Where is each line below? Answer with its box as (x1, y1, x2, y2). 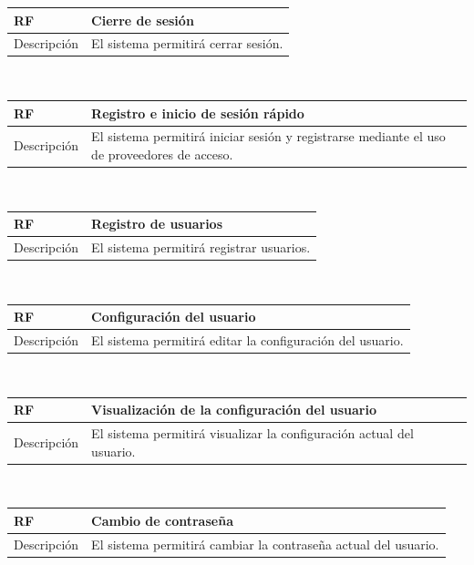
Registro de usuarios (91, 214, 222, 233)
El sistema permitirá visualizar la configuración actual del (91, 424, 414, 443)
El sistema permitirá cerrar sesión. (91, 34, 283, 53)
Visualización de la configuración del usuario (91, 400, 376, 419)
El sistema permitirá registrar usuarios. (91, 238, 311, 256)
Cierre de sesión (91, 10, 194, 29)
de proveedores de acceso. (91, 144, 233, 163)
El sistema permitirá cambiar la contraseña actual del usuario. (91, 534, 439, 553)
